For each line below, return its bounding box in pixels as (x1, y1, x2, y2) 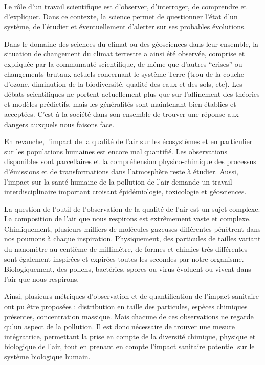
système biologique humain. (4, 351, 91, 361)
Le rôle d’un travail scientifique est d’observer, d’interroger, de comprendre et (4, 1, 247, 11)
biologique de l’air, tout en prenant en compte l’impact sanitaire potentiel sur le (4, 341, 255, 352)
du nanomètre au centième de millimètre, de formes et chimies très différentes (4, 244, 248, 254)
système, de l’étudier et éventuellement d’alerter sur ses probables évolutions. (4, 21, 246, 32)
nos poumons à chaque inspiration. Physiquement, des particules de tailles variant (4, 233, 261, 244)
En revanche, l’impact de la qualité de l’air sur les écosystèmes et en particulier (4, 136, 253, 147)
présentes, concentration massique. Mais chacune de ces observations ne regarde (4, 311, 254, 321)
